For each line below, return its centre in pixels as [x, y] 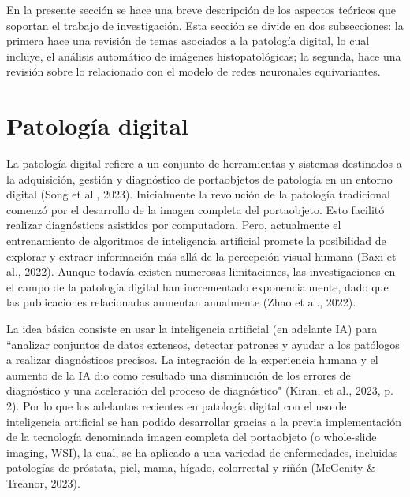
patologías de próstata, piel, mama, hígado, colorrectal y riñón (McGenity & [191, 467]
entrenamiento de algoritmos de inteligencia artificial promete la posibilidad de [196, 241]
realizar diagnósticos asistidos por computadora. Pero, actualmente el [174, 225]
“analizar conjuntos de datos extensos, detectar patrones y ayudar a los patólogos [203, 344]
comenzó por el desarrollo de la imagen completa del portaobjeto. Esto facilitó [196, 209]
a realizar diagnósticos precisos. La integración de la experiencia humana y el [192, 360]
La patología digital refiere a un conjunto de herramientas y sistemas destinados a [204, 163]
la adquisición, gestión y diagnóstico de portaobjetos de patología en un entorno [199, 178]
